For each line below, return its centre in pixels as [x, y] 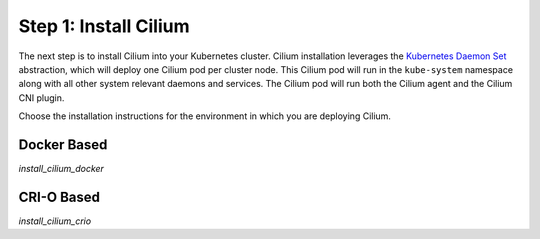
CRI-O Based [59, 196]
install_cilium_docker [61, 169]
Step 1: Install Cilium [104, 26]
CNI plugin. [41, 97]
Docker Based [63, 144]
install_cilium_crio [55, 221]
